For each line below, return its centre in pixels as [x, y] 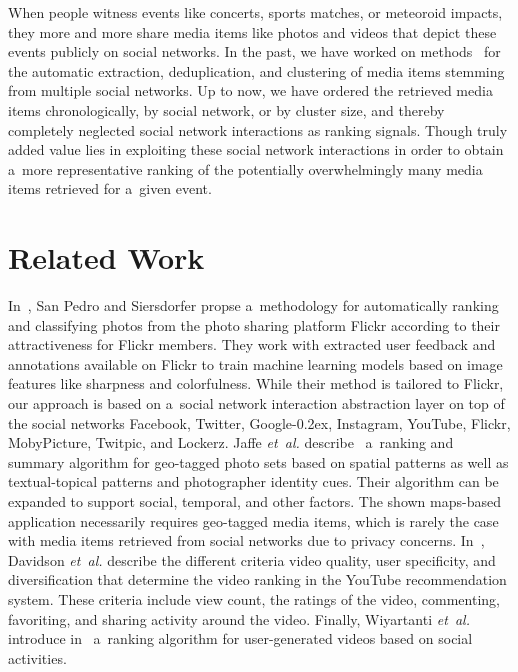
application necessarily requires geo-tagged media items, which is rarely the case [253, 520]
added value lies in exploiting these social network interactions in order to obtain [256, 149]
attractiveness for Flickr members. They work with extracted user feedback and [252, 344]
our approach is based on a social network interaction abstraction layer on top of [256, 403]
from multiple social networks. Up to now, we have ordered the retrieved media [250, 90]
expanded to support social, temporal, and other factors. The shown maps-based [254, 501]
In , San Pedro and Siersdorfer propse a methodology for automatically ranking [253, 305]
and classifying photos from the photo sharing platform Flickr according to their [254, 324]
